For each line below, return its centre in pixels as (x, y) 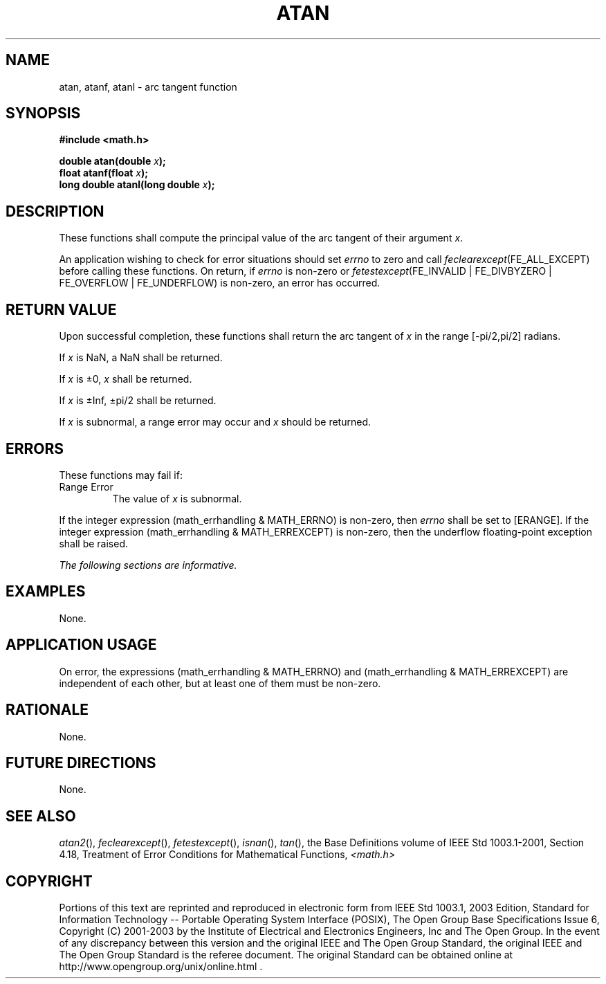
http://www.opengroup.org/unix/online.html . (161, 967)
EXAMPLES (46, 592)
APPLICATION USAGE (81, 645)
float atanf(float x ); (104, 173)
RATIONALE (47, 710)
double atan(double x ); (112, 161)
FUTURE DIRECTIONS (81, 763)
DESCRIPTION (55, 211)
